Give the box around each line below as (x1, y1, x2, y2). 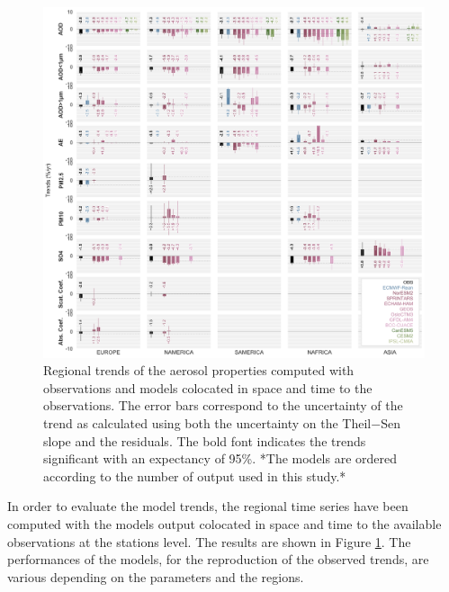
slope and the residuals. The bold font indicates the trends (43, 431, 366, 450)
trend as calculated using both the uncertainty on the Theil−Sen (43, 414, 400, 432)
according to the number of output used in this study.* (43, 466, 346, 485)
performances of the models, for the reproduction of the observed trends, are (7, 550, 429, 569)
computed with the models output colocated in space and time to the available (7, 514, 442, 533)
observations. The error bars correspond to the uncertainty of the (43, 396, 403, 415)
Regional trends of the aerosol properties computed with (43, 361, 355, 380)
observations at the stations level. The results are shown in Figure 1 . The (7, 532, 411, 551)
